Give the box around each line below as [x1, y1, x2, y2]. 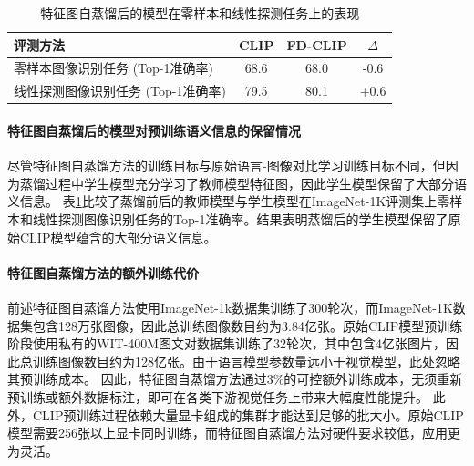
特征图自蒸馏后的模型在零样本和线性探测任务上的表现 [40, 4, 360, 22]
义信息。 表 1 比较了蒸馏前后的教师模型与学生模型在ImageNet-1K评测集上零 [7, 192, 450, 211]
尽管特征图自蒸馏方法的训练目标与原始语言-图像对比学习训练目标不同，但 [7, 156, 446, 175]
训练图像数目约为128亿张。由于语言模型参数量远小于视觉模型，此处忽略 [32, 351, 460, 370]
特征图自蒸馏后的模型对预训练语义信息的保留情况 [7, 120, 301, 140]
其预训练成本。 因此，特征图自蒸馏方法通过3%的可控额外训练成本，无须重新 [7, 369, 463, 388]
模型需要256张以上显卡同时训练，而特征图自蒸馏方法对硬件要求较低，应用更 [7, 423, 460, 442]
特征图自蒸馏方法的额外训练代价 [7, 263, 199, 282]
